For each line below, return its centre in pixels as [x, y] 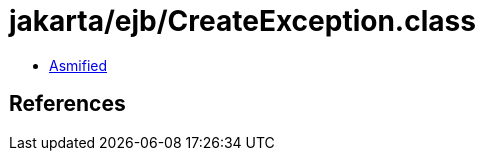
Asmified [78, 65]
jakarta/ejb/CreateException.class [242, 21]
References [67, 104]
